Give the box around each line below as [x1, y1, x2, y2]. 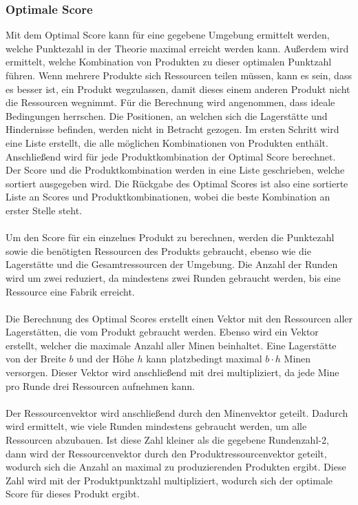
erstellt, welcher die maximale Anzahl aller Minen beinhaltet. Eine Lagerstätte [6, 338, 337, 352]
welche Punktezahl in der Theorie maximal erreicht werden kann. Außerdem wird [6, 41, 349, 55]
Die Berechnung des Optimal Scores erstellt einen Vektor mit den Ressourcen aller [6, 311, 352, 325]
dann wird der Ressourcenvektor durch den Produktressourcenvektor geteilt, [6, 446, 327, 460]
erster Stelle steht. [6, 203, 83, 217]
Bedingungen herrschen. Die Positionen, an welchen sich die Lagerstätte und [6, 108, 328, 123]
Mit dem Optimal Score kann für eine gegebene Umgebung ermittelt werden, [6, 28, 330, 42]
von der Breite [6, 351, 66, 366]
